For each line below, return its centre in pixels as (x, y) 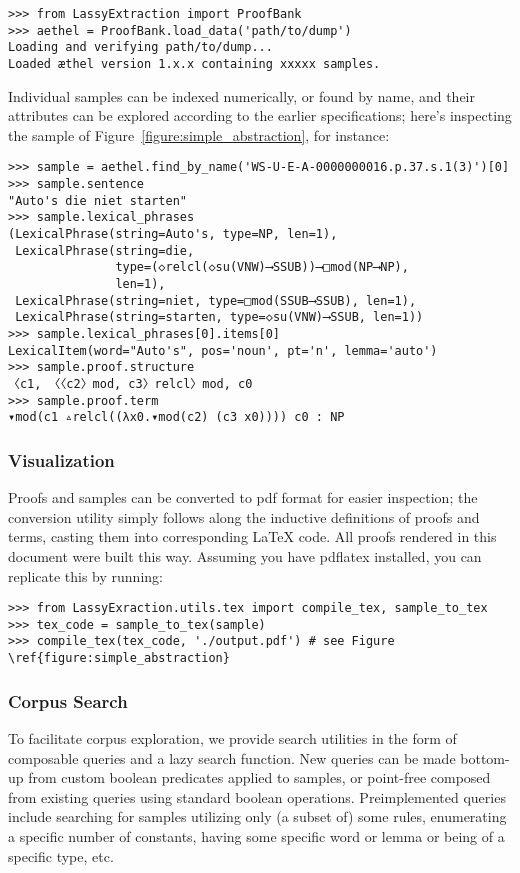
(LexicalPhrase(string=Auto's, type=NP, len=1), (173, 234)
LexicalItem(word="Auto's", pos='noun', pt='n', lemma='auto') (223, 350)
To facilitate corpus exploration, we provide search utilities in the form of (232, 737)
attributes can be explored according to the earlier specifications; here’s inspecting (260, 115)
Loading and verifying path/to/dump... (140, 47)
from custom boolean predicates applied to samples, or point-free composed (259, 777)
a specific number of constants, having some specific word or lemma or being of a (256, 835)
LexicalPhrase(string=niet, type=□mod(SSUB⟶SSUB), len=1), (216, 300)
